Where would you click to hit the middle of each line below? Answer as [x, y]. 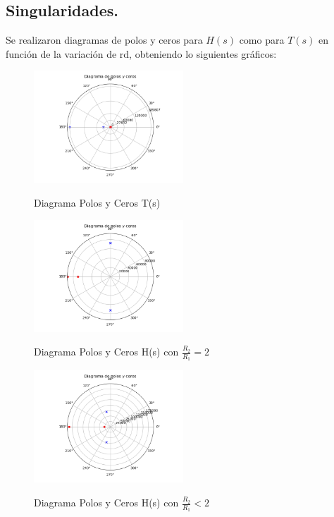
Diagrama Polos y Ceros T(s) [97, 202]
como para [262, 40]
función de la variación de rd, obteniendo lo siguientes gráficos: [141, 53]
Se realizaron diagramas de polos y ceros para [104, 40]
